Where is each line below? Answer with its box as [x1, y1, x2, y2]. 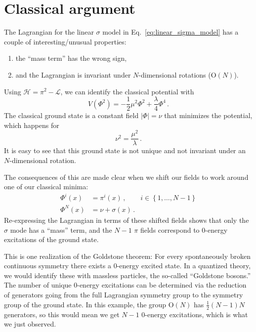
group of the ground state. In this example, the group [4, 299, 167, 309]
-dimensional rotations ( [138, 69, 211, 80]
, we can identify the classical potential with [60, 86, 194, 96]
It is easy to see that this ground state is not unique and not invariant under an [4, 145, 246, 156]
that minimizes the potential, [164, 110, 253, 121]
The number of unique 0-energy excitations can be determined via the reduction [4, 280, 247, 290]
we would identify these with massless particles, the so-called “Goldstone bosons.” [4, 270, 251, 280]
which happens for [4, 120, 59, 130]
